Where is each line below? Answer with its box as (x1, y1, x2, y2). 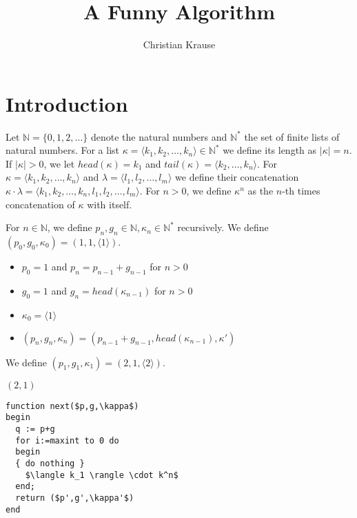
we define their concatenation (175, 170, 299, 184)
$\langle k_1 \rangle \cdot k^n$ (25, 470, 178, 480)
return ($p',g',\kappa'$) (15, 492, 134, 503)
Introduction (6, 89, 128, 117)
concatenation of (6, 197, 75, 211)
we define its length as (223, 143, 317, 157)
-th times (282, 183, 320, 198)
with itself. (87, 197, 132, 211)
